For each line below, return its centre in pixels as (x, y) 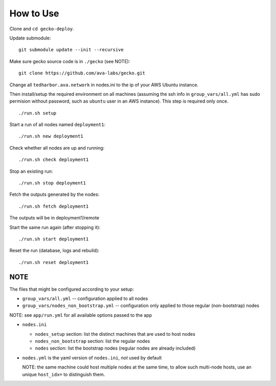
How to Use (34, 13)
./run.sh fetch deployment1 (54, 206)
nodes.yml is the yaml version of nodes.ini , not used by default (92, 358)
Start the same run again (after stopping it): (55, 227)
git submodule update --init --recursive (71, 50)
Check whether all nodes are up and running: (57, 148)
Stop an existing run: (31, 171)
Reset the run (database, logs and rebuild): (54, 251)
